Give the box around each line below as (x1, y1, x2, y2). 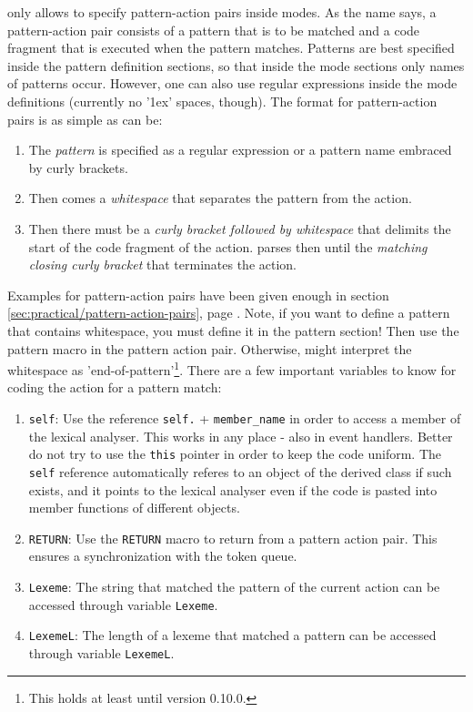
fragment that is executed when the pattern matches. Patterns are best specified (7, 38, 455, 57)
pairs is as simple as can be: (7, 109, 163, 128)
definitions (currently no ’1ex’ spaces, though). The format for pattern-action (7, 91, 438, 110)
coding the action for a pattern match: (7, 378, 222, 397)
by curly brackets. (28, 158, 128, 177)
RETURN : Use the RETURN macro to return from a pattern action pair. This (28, 528, 438, 547)
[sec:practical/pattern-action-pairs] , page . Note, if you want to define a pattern (7, 303, 450, 322)
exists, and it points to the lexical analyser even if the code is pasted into (28, 480, 438, 499)
